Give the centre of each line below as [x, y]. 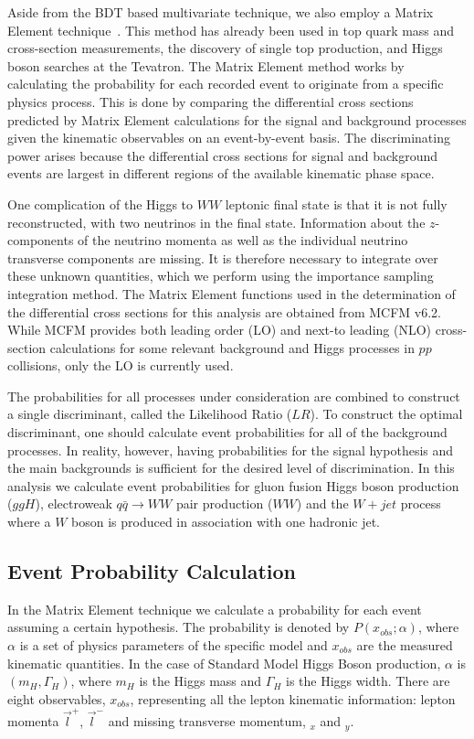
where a [29, 522]
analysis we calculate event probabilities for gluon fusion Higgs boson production [233, 485]
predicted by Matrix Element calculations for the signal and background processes [237, 119]
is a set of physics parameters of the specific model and [174, 645]
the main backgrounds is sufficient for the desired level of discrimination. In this [231, 468]
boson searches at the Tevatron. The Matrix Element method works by [206, 65]
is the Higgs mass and [200, 681]
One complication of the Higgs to [100, 203]
